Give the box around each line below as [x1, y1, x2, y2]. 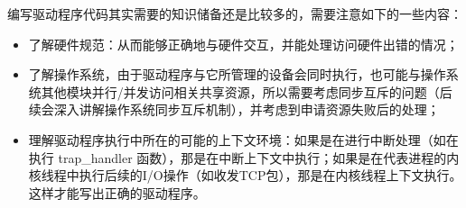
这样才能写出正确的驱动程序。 [28, 183, 206, 202]
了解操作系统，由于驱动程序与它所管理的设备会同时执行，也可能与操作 [28, 65, 446, 84]
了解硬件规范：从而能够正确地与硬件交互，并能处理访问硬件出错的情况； [28, 34, 459, 53]
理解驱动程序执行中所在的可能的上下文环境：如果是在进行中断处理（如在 [28, 130, 459, 149]
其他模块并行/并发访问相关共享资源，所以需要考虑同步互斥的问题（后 [41, 82, 452, 101]
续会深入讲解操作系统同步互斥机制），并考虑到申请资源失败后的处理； [28, 100, 440, 119]
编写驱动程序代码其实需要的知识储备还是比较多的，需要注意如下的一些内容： [7, 5, 462, 23]
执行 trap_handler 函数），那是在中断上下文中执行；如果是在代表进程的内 [28, 148, 460, 167]
